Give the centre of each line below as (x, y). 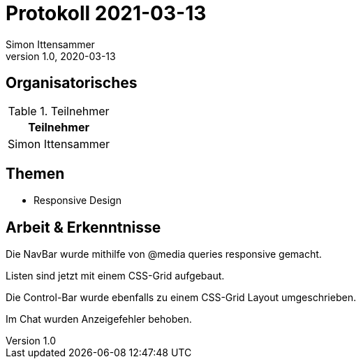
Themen (35, 174)
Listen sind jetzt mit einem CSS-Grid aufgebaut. (115, 276)
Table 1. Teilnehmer (59, 111)
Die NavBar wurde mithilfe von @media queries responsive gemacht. (164, 254)
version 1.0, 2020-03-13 (61, 56)
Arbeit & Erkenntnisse (83, 227)
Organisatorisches (72, 83)
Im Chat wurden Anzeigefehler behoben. (99, 319)
